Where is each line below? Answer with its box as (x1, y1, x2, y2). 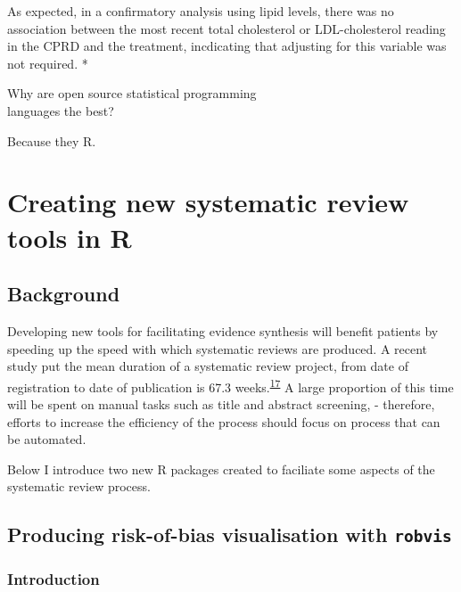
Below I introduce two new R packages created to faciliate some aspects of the (7, 459, 435, 478)
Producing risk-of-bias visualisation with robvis (7, 521, 452, 548)
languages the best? (7, 101, 114, 119)
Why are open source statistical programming (7, 84, 257, 103)
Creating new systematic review (7, 184, 409, 220)
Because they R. (7, 131, 96, 150)
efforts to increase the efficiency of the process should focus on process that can (7, 412, 440, 431)
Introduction (7, 568, 100, 590)
